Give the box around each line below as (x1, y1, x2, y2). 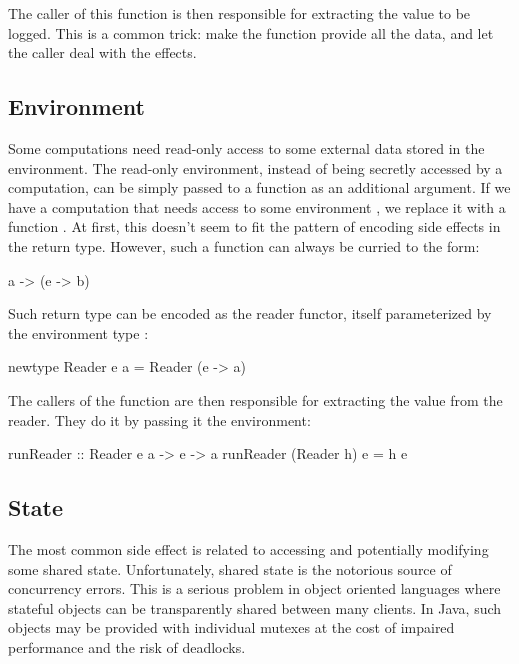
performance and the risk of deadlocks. (8, 636, 246, 657)
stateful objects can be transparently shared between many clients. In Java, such (8, 597, 502, 618)
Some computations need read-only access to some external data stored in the (8, 137, 485, 158)
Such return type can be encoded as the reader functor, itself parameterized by (8, 303, 492, 324)
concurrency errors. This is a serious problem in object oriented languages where (8, 578, 501, 599)
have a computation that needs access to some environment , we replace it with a (8, 196, 506, 217)
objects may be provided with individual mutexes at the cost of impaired (8, 617, 455, 638)
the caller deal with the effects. (8, 42, 197, 63)
